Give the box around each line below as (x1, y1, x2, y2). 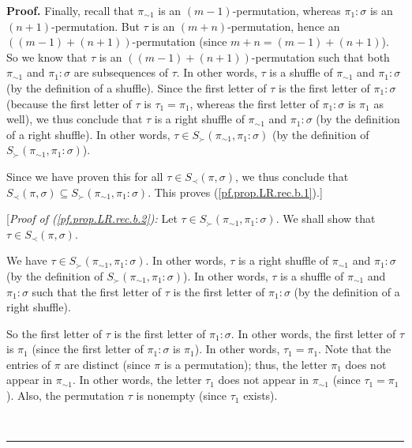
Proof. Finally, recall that (6, 2, 134, 18)
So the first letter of (6, 325, 103, 341)
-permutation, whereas (232, 2, 341, 18)
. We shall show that (275, 210, 376, 227)
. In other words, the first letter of (230, 325, 396, 341)
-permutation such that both (251, 48, 390, 65)
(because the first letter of (6, 95, 132, 111)
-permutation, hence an (227, 17, 340, 34)
